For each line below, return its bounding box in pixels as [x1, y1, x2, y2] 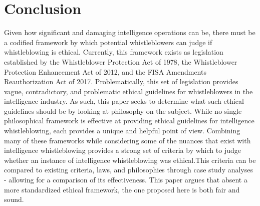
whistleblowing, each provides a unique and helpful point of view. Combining [4, 125, 240, 136]
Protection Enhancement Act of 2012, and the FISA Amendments [4, 66, 206, 77]
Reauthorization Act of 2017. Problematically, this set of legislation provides [4, 76, 238, 87]
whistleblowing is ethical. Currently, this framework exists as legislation [4, 47, 223, 57]
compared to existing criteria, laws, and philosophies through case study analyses [4, 164, 253, 175]
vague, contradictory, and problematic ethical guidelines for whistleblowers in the [4, 86, 253, 96]
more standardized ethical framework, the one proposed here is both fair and [4, 184, 240, 194]
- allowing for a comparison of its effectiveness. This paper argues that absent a [4, 174, 247, 185]
